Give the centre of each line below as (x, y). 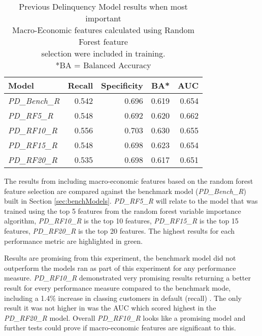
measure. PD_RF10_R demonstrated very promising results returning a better (127, 278)
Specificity (122, 85)
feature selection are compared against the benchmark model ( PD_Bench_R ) (125, 191)
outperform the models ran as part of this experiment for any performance (120, 268)
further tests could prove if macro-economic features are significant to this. (120, 328)
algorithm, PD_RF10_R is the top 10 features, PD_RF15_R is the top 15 (121, 221)
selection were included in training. (103, 53)
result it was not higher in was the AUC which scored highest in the (110, 308)
